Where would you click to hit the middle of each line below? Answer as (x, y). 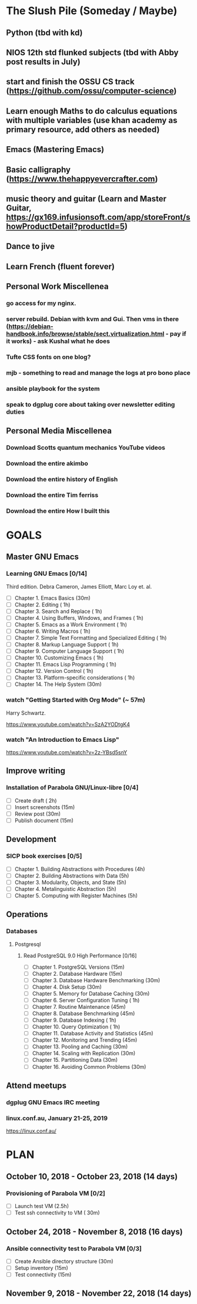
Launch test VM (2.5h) (42, 1206)
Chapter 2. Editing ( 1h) (42, 605)
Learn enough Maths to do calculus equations (92, 111)
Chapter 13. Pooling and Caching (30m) (80, 1046)
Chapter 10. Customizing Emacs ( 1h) (59, 658)
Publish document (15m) (44, 820)
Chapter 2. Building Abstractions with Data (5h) (72, 876)
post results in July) (43, 62)
